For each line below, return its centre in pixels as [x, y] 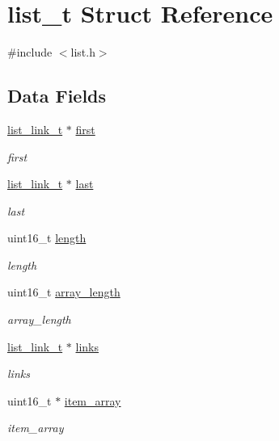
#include [30, 52]
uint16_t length [47, 238]
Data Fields [57, 96]
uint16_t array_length [64, 292]
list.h [83, 52]
